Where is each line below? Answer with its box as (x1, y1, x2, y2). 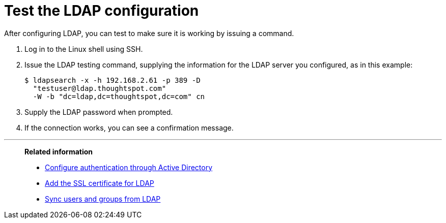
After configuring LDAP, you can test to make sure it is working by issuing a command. (4, 28, 294, 38)
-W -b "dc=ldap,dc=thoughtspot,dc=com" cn (33, 92, 205, 101)
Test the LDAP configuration (4, 2, 199, 19)
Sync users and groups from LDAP (45, 194, 161, 203)
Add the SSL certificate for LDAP (45, 178, 154, 187)
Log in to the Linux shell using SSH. (24, 44, 143, 53)
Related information (24, 147, 93, 156)
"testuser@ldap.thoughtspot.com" (33, 84, 166, 92)
